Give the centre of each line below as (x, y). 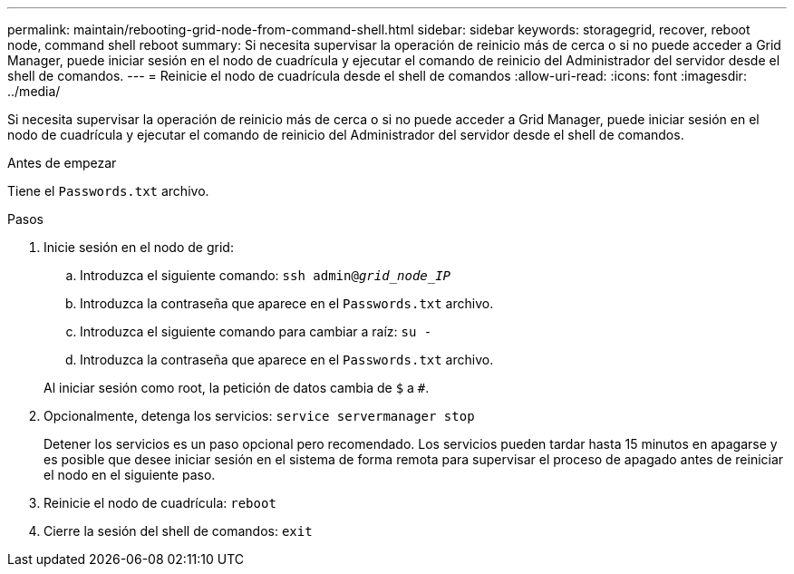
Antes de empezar (62, 163)
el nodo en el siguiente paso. (130, 475)
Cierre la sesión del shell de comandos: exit (178, 531)
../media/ (34, 91)
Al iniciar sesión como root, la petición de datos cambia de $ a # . (237, 388)
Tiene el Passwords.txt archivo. (108, 191)
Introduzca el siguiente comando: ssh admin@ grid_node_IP (266, 275)
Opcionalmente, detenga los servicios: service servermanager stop (259, 416)
